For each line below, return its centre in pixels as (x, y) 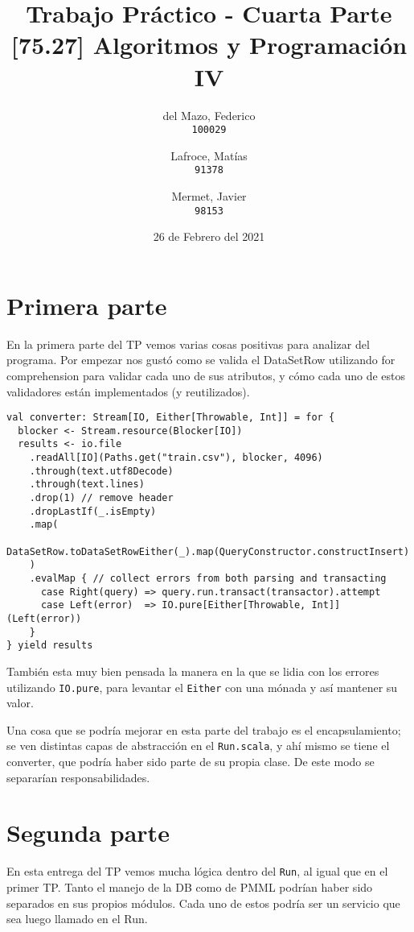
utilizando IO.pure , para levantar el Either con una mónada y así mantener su (202, 687)
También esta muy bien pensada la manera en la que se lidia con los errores (193, 671)
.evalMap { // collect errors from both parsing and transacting (208, 579)
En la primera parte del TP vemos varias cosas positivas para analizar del (188, 344)
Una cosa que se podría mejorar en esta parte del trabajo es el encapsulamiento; (204, 729)
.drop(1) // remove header (101, 498)
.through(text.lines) (87, 485)
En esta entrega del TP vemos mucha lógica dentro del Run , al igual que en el (197, 871)
